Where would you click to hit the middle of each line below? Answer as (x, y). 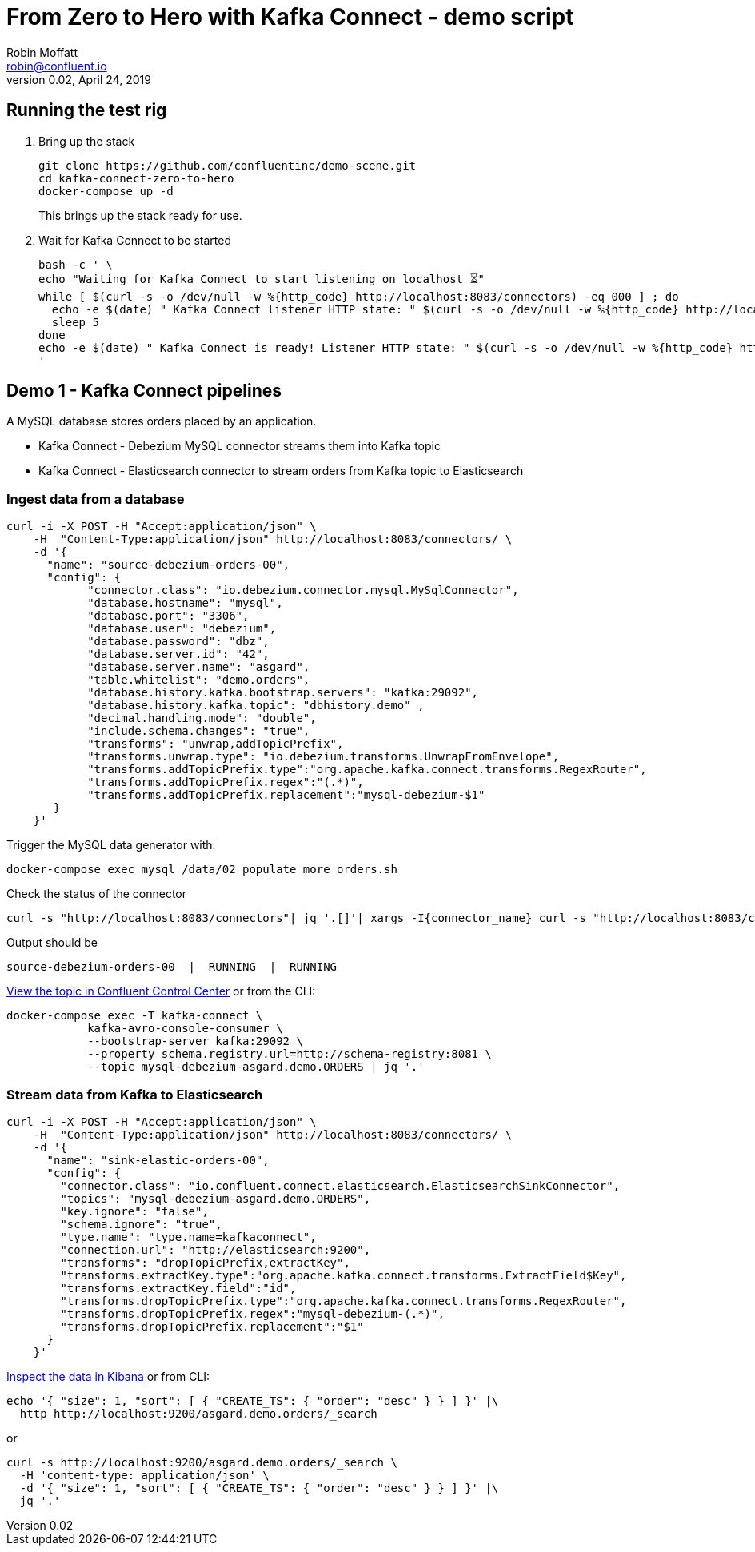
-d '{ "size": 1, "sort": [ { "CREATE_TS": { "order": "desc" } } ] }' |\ (259, 1488)
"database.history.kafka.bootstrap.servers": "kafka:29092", (283, 693)
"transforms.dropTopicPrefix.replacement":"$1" (212, 1326)
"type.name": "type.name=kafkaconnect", (188, 1237)
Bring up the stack (87, 141)
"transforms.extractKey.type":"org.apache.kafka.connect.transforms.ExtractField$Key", (344, 1275)
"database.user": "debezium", (182, 629)
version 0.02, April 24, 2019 (79, 79)
